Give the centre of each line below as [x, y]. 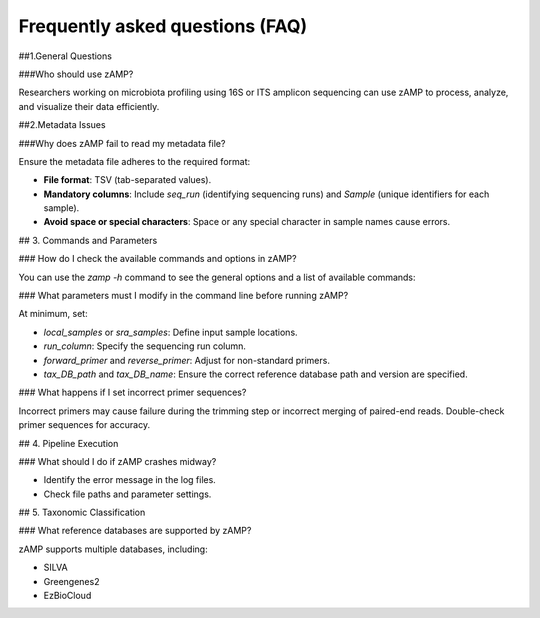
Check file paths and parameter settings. [127, 494]
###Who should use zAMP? [76, 74]
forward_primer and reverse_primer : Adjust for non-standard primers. [186, 360]
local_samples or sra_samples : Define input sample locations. [171, 332]
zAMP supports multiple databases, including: [113, 549]
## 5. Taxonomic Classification [82, 512]
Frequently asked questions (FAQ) [163, 26]
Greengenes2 [71, 581]
